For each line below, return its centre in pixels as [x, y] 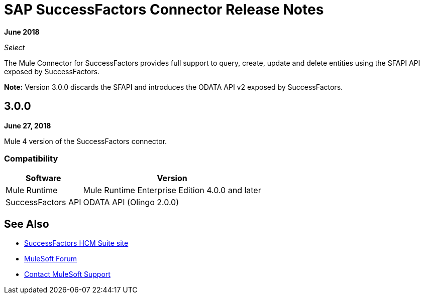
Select [15, 47]
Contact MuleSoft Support [67, 274]
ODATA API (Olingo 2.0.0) [131, 202]
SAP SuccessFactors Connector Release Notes [164, 10]
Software [43, 178]
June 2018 [22, 32]
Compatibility [31, 158]
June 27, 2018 [28, 125]
